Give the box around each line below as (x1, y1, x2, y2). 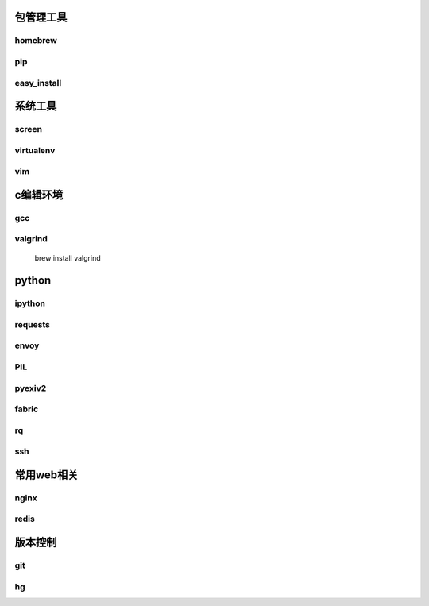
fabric (14, 403, 39, 415)
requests (14, 318, 51, 330)
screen (14, 124, 43, 135)
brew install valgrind (34, 253, 101, 262)
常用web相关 (14, 468, 79, 481)
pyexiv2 (14, 382, 47, 393)
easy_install (14, 77, 62, 88)
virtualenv (14, 145, 56, 156)
